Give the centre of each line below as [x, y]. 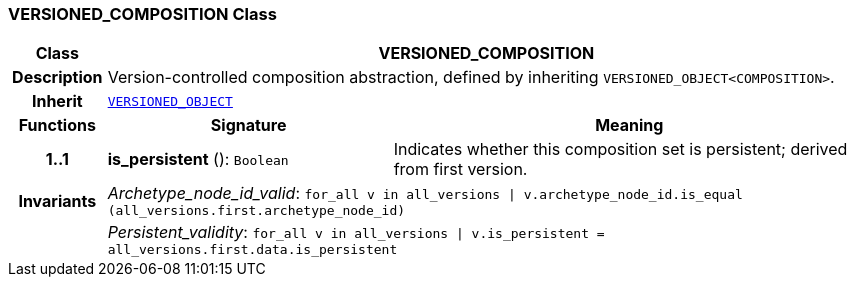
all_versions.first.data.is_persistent [252, 250]
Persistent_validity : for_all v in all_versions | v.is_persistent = [356, 232]
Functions [57, 125]
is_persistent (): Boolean [198, 159]
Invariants [57, 200]
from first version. [460, 169]
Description [57, 77]
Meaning [629, 125]
